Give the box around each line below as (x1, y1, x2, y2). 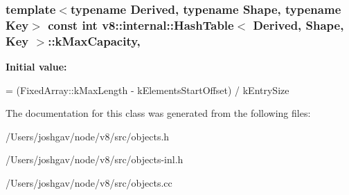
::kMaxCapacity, (48, 32, 141, 49)
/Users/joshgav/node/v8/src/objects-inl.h (6, 152, 184, 167)
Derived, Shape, (253, 16, 344, 33)
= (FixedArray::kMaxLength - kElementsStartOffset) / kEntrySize (6, 82, 289, 97)
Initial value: (6, 59, 67, 74)
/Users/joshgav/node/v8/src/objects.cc (6, 176, 172, 190)
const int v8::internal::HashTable (48, 16, 234, 33)
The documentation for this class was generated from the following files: (6, 106, 311, 120)
